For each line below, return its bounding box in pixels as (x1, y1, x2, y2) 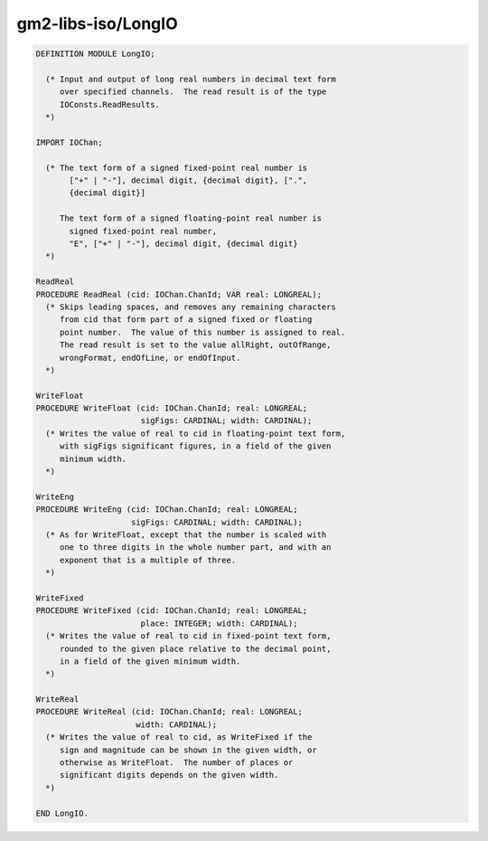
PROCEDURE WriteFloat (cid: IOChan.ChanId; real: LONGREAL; (35, 403, 308, 413)
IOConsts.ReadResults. (59, 99, 160, 109)
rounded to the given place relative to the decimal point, (59, 643, 332, 654)
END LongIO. (35, 808, 89, 818)
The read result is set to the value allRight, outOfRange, (59, 340, 332, 350)
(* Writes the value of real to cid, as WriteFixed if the (45, 732, 313, 742)
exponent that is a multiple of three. (59, 554, 237, 565)
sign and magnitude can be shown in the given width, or (59, 744, 317, 755)
